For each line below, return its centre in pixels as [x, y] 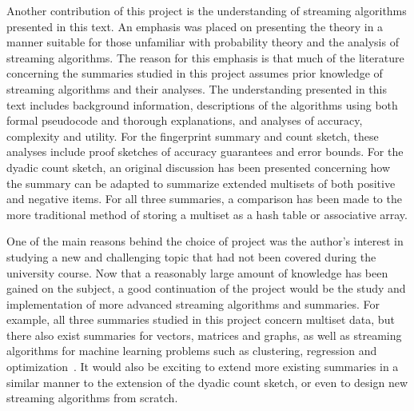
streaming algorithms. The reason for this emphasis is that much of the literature [205, 57]
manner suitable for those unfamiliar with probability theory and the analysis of [203, 42]
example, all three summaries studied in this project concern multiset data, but [201, 319]
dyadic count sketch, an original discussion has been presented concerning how [199, 167]
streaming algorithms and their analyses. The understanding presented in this [197, 88]
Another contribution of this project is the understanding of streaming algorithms [207, 10]
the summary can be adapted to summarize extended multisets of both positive [201, 183]
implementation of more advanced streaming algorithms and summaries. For [193, 303]
